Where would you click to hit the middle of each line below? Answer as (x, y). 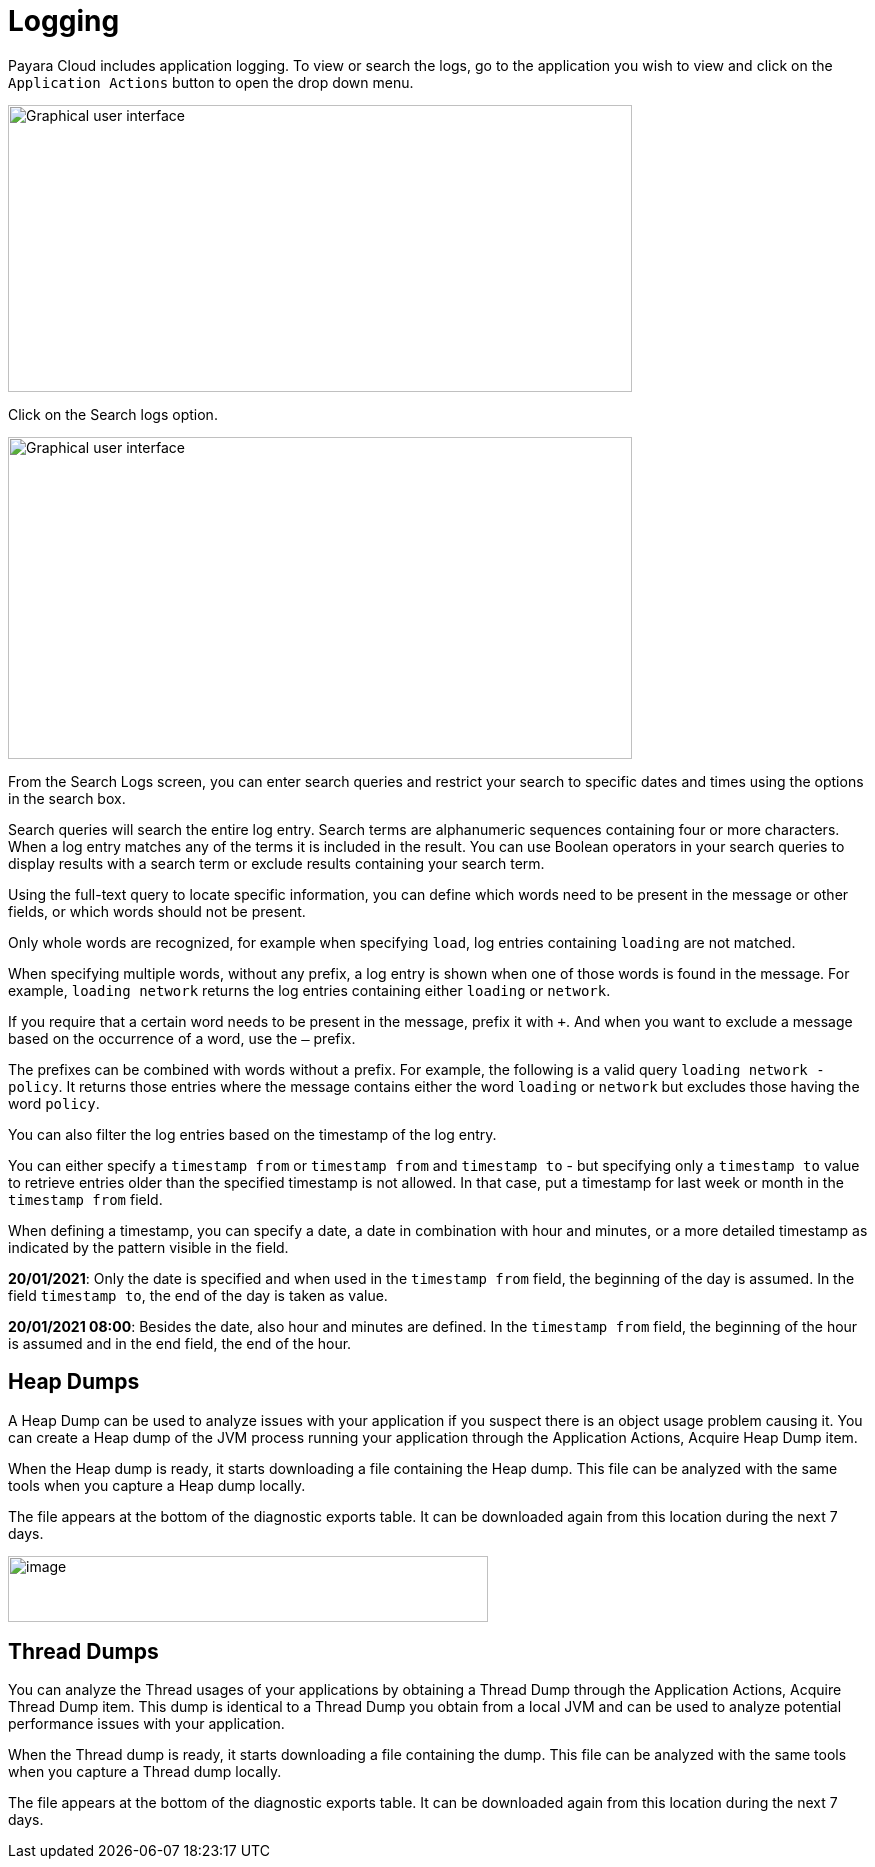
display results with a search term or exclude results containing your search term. (276, 863)
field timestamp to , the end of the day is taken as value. (198, 1295)
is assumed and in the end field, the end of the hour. (180, 1343)
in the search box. (67, 798)
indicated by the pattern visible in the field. (148, 1247)
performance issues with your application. (146, 1724)
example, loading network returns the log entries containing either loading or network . (309, 990)
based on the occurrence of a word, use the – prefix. (182, 1038)
